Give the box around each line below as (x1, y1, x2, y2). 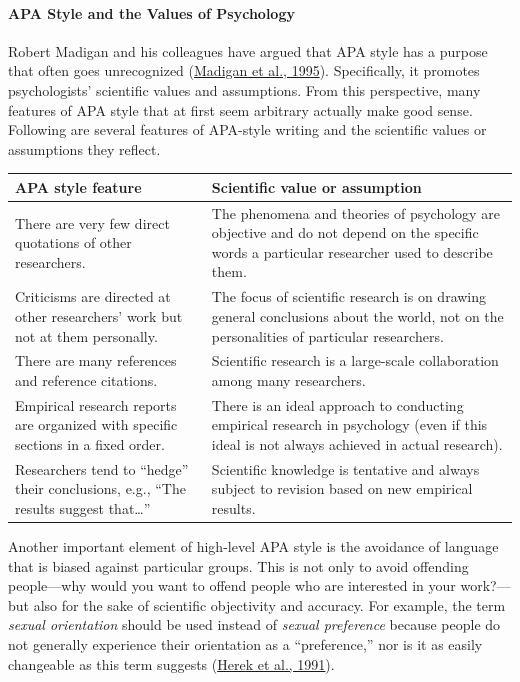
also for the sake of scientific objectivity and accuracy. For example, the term (33, 594, 506, 615)
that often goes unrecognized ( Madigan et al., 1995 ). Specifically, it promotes (8, 60, 480, 81)
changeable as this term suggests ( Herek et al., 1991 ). (8, 653, 335, 674)
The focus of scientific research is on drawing (211, 286, 487, 307)
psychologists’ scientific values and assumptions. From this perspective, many (8, 79, 481, 100)
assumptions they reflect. (8, 138, 161, 159)
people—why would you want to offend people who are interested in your (8, 575, 456, 596)
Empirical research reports (15, 394, 177, 415)
